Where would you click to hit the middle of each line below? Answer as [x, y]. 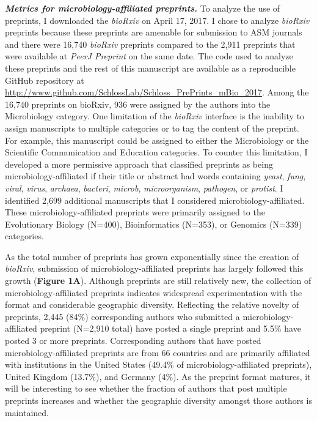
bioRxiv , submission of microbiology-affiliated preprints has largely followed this [154, 268]
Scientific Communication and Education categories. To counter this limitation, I [156, 152]
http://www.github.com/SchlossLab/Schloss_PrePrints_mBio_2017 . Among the [157, 92]
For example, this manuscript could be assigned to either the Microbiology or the [157, 140]
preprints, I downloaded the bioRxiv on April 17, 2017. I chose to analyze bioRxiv [157, 20]
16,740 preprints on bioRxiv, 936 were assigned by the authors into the [138, 104]
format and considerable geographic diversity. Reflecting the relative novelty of [152, 304]
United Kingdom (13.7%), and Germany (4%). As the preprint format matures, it [158, 376]
